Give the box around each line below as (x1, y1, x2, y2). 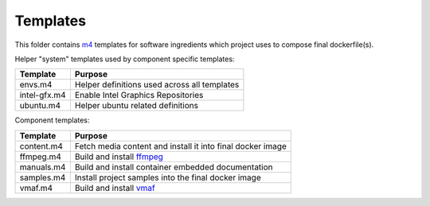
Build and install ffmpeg (74, 151, 163, 162)
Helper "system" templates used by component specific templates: (14, 54, 235, 64)
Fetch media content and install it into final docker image (74, 140, 287, 151)
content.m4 (19, 140, 63, 151)
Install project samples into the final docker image (74, 172, 262, 183)
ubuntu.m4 (19, 100, 61, 111)
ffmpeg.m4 (19, 151, 61, 162)
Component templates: (14, 115, 90, 125)
